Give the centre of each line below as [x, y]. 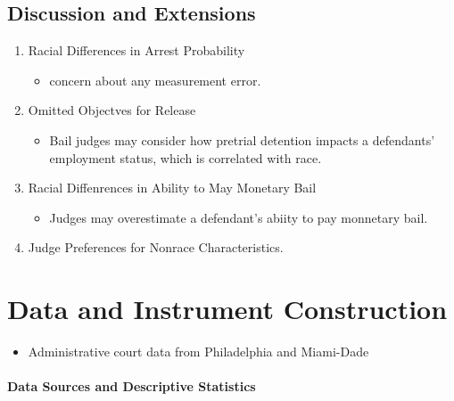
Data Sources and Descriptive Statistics [132, 386]
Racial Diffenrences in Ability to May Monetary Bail [172, 188]
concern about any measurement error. [155, 80]
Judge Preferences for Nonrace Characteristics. [156, 247]
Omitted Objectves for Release [112, 110]
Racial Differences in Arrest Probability [136, 50]
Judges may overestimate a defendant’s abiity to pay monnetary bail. [239, 217]
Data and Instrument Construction [227, 309]
